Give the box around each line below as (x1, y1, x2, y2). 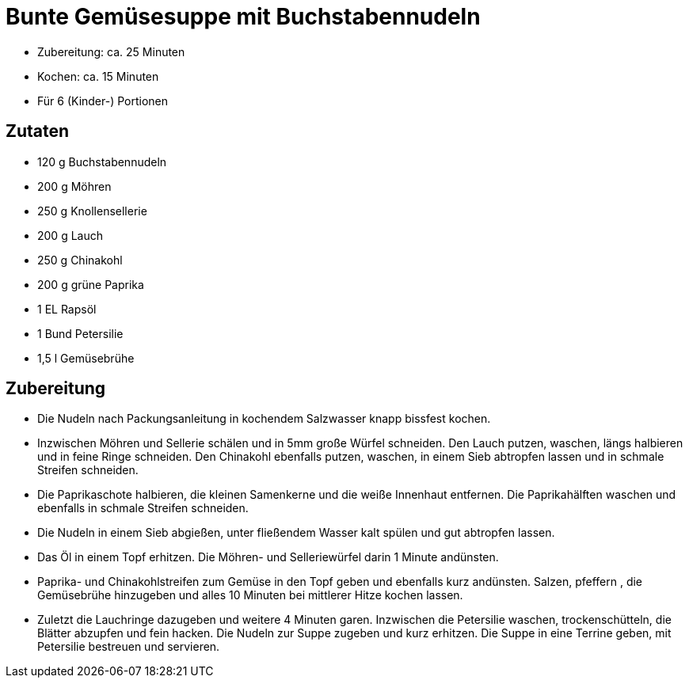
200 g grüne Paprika (37, 277, 144, 291)
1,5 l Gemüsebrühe (37, 351, 135, 365)
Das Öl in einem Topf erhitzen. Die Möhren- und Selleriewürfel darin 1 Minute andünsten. (37, 550, 499, 564)
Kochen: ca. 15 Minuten (37, 69, 159, 83)
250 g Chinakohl (37, 253, 123, 267)
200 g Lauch (37, 228, 103, 242)
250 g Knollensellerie (37, 203, 147, 218)
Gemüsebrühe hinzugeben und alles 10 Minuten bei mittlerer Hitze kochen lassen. (37, 588, 463, 602)
